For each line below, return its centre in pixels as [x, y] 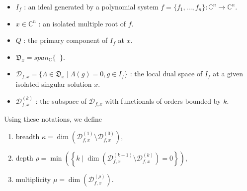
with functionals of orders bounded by [163, 101]
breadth [28, 136]
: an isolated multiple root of [82, 23]
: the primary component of [66, 40]
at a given [228, 74]
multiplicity [33, 179]
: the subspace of [61, 101]
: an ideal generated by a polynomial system [91, 6]
